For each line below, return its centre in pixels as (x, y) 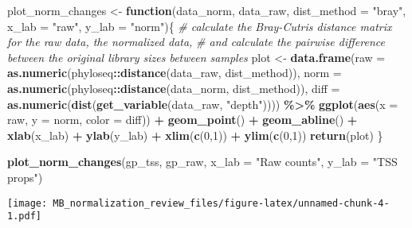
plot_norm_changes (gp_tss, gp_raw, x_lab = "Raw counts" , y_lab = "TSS (202, 162)
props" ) (25, 177)
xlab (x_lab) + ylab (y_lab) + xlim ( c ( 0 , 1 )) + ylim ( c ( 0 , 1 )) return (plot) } (195, 135)
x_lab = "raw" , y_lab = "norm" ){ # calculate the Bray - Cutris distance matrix (200, 26)
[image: (27, 203)
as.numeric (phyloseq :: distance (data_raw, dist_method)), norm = (175, 73)
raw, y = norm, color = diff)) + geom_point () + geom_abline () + (182, 120)
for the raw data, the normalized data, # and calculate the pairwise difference (196, 42)
